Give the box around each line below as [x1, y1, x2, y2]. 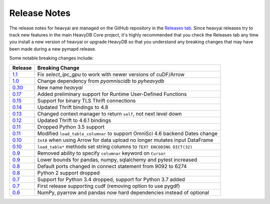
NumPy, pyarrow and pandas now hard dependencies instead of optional [37, 189, 209, 196]
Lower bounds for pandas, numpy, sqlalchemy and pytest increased [37, 156, 197, 163]
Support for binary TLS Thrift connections [37, 97, 136, 104]
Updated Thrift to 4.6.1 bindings [37, 116, 111, 123]
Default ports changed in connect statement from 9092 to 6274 [37, 162, 187, 169]
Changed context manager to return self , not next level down [37, 110, 182, 117]
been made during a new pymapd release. [9, 45, 96, 52]
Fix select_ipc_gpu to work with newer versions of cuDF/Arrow [37, 70, 185, 77]
